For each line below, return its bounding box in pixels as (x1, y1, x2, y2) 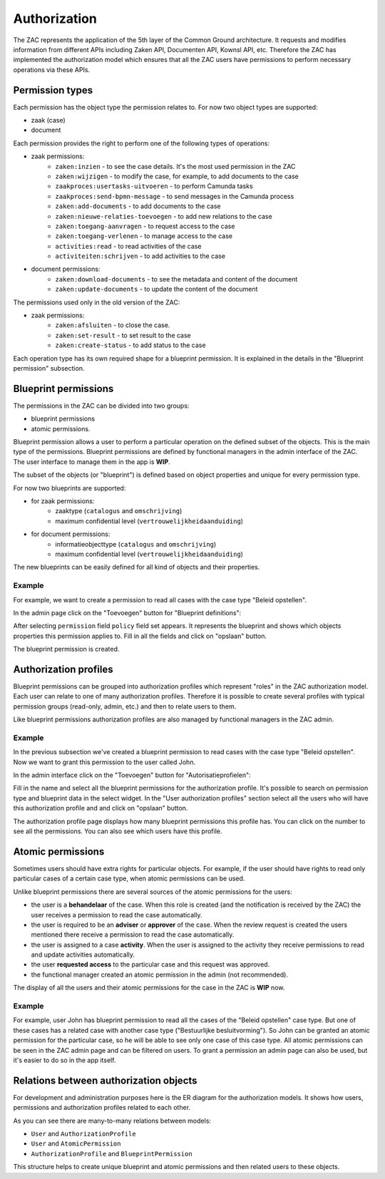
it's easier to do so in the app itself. (13, 1056, 116, 1064)
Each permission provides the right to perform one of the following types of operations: (13, 139, 270, 148)
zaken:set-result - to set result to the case (55, 331, 192, 339)
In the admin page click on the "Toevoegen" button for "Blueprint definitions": (13, 608, 242, 617)
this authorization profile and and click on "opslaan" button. (13, 804, 188, 813)
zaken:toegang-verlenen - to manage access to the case (55, 232, 233, 240)
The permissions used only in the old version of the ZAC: (13, 298, 180, 307)
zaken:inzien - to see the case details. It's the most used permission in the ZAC (55, 162, 296, 170)
